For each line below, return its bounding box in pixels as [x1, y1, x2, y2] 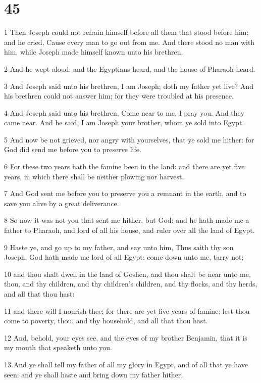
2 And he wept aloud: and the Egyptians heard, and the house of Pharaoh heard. [4, 63, 255, 74]
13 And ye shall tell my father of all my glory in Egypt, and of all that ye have [4, 359, 248, 369]
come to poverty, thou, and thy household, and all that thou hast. [4, 315, 208, 326]
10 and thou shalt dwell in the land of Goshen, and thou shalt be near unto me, [4, 268, 251, 279]
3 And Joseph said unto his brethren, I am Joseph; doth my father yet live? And [4, 80, 253, 91]
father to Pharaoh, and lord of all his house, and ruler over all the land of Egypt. [4, 225, 255, 235]
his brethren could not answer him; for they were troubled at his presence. [4, 90, 234, 101]
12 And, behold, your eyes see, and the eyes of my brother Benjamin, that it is [4, 332, 247, 343]
